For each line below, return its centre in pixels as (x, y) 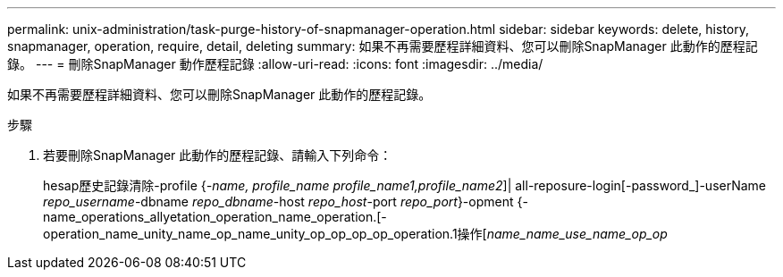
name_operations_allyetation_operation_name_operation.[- (215, 217)
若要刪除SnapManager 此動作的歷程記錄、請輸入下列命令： (218, 155)
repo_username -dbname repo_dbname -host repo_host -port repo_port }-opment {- (286, 201)
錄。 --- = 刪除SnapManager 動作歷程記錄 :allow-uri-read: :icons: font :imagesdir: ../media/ (275, 64)
